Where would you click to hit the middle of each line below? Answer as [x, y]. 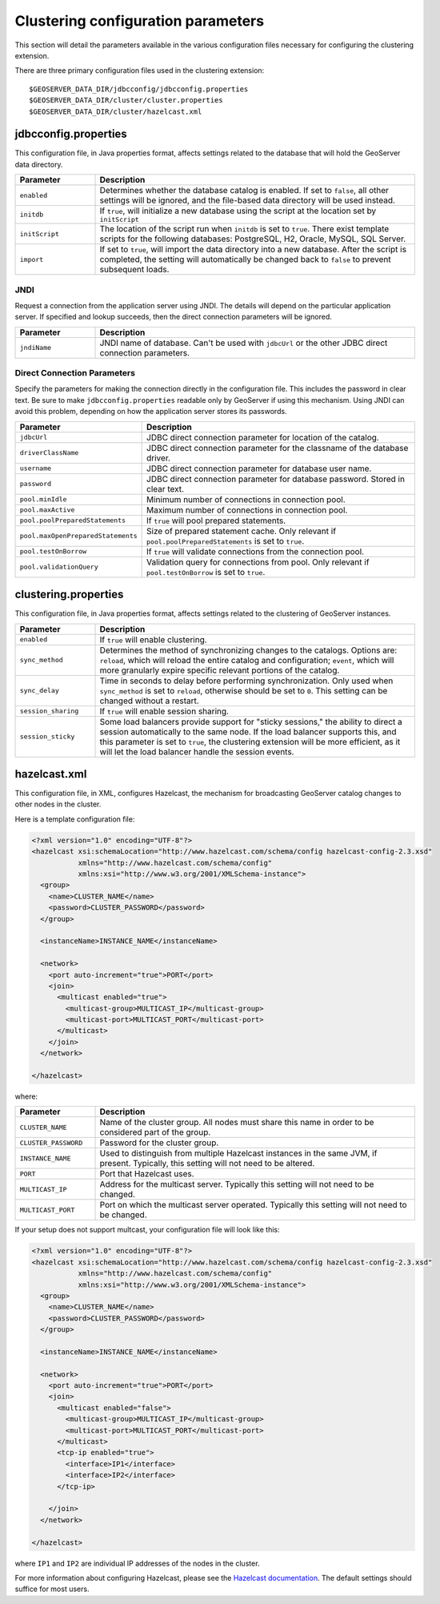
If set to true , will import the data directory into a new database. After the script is [253, 250]
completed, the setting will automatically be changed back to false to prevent [245, 259]
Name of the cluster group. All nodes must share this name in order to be [237, 1123]
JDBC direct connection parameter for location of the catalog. [263, 437]
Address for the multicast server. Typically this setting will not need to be [237, 1184]
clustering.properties [69, 595]
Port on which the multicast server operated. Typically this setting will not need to [253, 1205]
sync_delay [40, 691]
